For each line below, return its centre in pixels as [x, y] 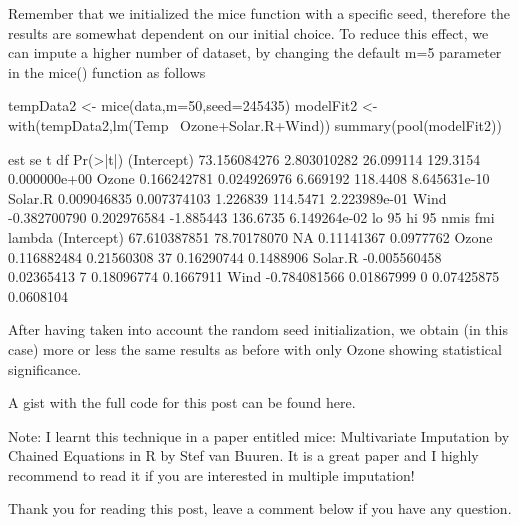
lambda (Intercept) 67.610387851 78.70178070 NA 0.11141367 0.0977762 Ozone [250, 236]
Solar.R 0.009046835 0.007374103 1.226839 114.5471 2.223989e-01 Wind [227, 197]
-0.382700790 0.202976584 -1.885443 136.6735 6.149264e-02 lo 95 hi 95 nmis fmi [251, 217]
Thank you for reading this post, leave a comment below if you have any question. [260, 508]
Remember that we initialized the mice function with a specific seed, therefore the [259, 13]
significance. [45, 368]
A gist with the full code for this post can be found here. [182, 402]
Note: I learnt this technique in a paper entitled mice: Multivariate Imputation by [259, 435]
